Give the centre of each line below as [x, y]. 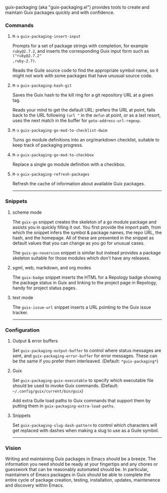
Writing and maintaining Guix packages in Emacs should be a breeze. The [81, 459]
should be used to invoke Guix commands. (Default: [65, 385]
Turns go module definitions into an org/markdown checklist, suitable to [86, 140]
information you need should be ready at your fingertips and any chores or [82, 464]
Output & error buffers [35, 341]
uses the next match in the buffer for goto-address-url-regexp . [77, 121]
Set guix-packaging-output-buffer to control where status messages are [87, 350]
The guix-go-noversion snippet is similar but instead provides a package [86, 252]
